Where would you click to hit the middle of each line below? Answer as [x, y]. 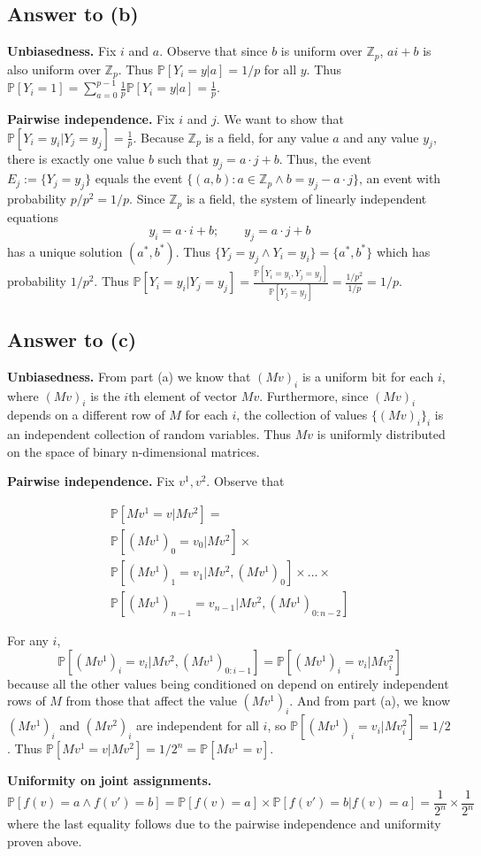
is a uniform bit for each [368, 376]
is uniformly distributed [381, 434]
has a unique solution [65, 251]
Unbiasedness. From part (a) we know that [129, 376]
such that [183, 158]
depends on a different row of [86, 415]
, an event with [400, 178]
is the [105, 395]
